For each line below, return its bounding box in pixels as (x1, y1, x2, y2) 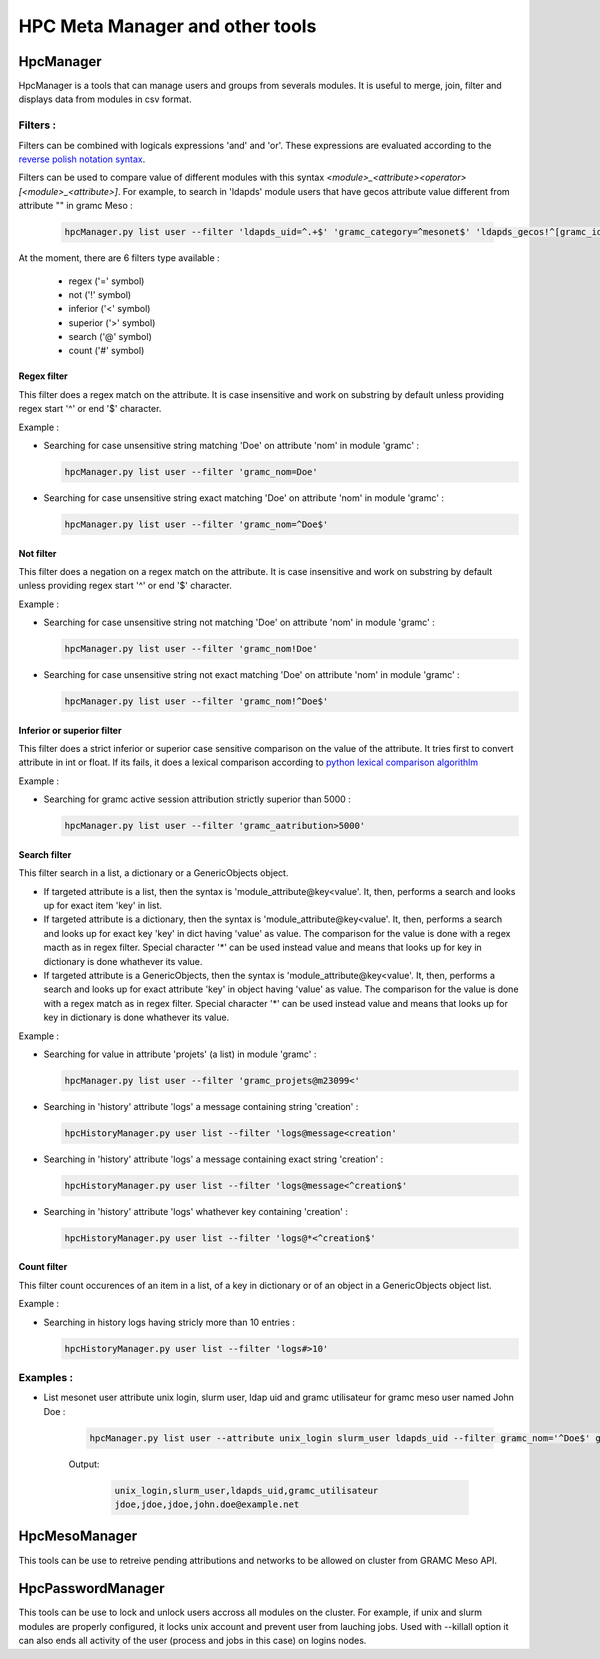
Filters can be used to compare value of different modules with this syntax (18, 171, 325, 184)
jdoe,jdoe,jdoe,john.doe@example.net (114, 1499, 300, 1510)
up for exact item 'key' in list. (43, 900, 163, 911)
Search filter (18, 848, 72, 860)
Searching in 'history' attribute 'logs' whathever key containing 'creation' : (43, 1205, 349, 1217)
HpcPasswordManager (18, 1580, 165, 1597)
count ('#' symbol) (68, 345, 145, 357)
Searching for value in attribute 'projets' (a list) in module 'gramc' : (43, 1048, 317, 1060)
